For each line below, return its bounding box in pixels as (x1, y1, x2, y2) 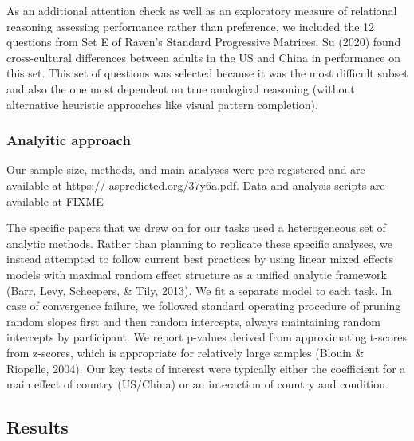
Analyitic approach (6, 130, 131, 150)
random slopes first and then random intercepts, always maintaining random (6, 313, 380, 329)
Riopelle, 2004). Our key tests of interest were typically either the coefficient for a (6, 360, 406, 376)
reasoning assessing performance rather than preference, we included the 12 (6, 18, 375, 34)
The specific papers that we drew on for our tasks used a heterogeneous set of (6, 219, 386, 236)
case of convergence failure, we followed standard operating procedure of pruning (6, 297, 401, 314)
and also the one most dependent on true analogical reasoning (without (6, 80, 355, 96)
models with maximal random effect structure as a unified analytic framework (6, 266, 387, 282)
